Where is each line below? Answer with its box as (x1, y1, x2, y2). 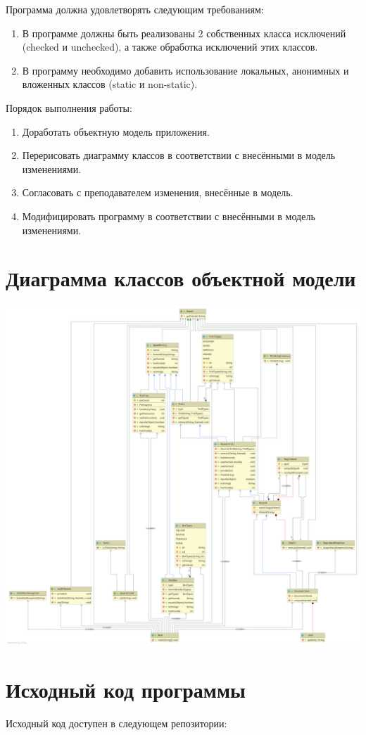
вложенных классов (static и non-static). (22, 77, 198, 91)
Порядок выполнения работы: (6, 100, 132, 115)
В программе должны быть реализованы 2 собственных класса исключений (22, 25, 346, 40)
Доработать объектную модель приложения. (22, 124, 210, 139)
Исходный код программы (6, 675, 246, 704)
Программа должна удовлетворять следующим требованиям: (6, 2, 264, 16)
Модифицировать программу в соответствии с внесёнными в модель (22, 208, 315, 223)
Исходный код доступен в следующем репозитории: (6, 716, 227, 731)
